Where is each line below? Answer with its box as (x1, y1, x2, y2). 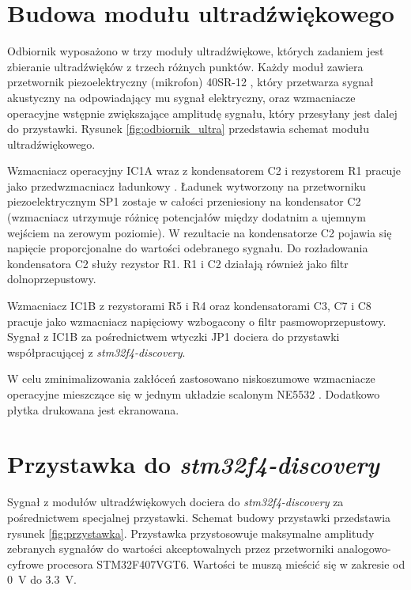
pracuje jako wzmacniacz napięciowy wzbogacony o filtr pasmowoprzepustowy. (7, 312, 386, 329)
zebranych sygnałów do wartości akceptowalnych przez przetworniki (7, 540, 334, 557)
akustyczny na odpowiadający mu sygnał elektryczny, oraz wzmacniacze (7, 89, 356, 105)
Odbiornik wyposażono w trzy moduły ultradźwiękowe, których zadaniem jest (7, 43, 384, 59)
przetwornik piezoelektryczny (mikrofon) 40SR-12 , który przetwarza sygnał (7, 74, 374, 90)
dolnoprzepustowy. (7, 270, 96, 287)
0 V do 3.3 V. (7, 571, 77, 588)
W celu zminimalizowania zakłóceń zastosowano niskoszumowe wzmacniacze (7, 370, 375, 387)
